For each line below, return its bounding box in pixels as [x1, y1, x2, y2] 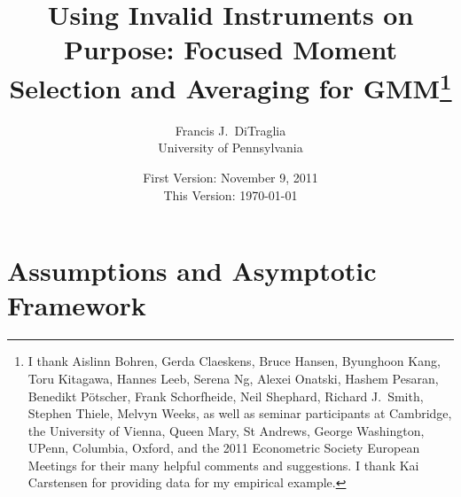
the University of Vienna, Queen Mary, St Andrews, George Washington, [27, 421, 425, 439]
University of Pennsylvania [158, 138, 303, 157]
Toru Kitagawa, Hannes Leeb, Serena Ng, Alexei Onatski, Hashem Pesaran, [27, 369, 439, 387]
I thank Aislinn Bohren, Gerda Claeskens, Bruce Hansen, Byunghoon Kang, [27, 352, 441, 370]
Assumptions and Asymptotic [7, 252, 377, 289]
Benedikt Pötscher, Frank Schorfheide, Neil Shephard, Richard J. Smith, [27, 386, 424, 405]
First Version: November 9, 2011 [143, 168, 318, 187]
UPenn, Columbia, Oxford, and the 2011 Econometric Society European [27, 439, 420, 457]
